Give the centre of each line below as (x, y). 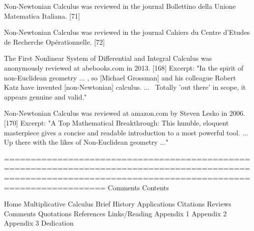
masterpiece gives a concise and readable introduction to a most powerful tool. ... (126, 132)
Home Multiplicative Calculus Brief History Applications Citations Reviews (118, 204)
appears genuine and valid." (45, 96)
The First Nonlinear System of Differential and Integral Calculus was (108, 58)
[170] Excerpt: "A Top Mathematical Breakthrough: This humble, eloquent (116, 122)
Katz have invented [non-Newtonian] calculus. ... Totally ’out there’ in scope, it (125, 87)
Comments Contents (138, 187)
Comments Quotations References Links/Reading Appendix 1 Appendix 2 (115, 213)
